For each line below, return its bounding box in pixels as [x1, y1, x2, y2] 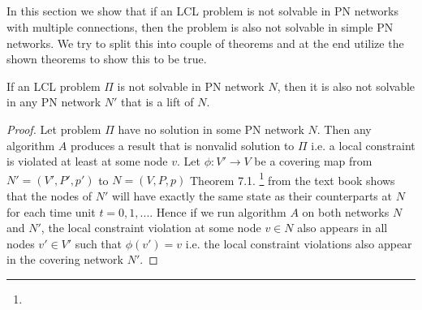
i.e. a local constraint [311, 136, 416, 153]
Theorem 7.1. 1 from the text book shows [190, 169, 395, 188]
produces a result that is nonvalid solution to [70, 136, 295, 153]
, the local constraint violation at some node [41, 219, 261, 236]
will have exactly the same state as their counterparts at [112, 187, 392, 204]
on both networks [302, 203, 390, 220]
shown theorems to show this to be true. [6, 50, 207, 67]
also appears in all [297, 219, 388, 236]
